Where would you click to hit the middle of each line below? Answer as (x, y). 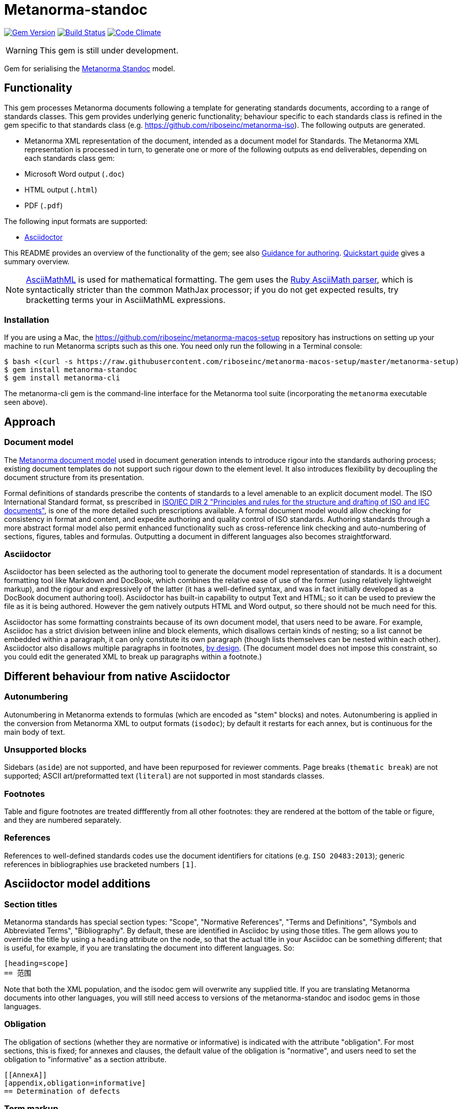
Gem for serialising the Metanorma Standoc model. (90, 68)
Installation (27, 320)
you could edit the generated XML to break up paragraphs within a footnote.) (133, 657)
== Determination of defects (62, 1091)
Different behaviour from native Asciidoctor (117, 676)
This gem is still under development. (109, 50)
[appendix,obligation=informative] (75, 1083)
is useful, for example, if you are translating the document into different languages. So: (149, 948)
